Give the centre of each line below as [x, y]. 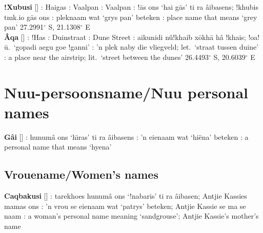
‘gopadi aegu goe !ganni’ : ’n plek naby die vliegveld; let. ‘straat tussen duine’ [136, 47]
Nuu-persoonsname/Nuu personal [126, 92]
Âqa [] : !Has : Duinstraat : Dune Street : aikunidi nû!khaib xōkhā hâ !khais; [125, 37]
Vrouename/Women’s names [81, 174]
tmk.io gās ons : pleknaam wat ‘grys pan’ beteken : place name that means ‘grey [131, 17]
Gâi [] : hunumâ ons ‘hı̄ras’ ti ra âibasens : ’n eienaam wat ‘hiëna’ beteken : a [126, 136]
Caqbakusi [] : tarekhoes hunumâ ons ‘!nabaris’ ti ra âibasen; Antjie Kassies [126, 196]
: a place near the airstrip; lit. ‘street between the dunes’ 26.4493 [106, 57]
